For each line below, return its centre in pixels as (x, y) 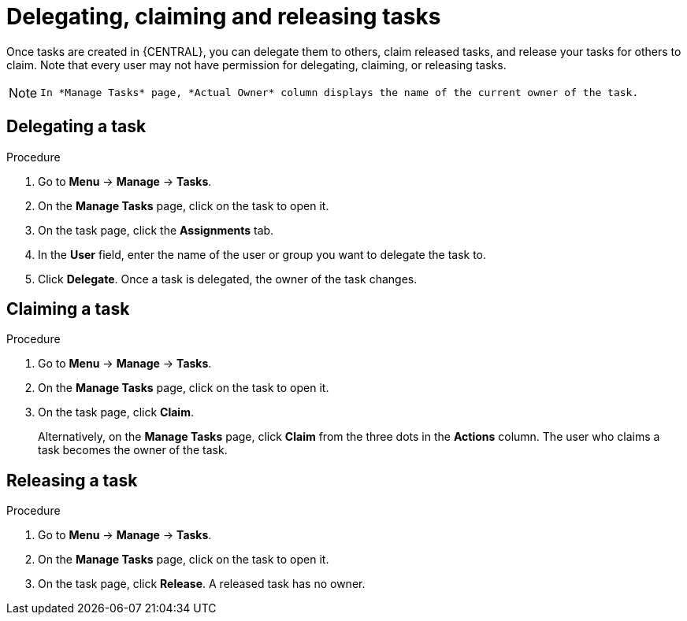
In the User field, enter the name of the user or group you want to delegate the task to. (262, 254)
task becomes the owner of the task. (133, 450)
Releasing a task (72, 480)
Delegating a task (76, 127)
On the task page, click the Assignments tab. (156, 230)
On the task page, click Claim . (116, 412)
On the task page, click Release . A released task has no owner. (202, 584)
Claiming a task (68, 309)
